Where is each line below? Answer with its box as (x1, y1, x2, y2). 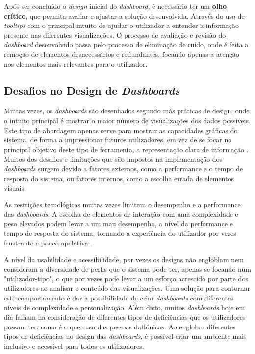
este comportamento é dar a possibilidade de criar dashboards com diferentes (4, 293, 233, 303)
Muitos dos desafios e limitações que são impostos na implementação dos (4, 154, 223, 164)
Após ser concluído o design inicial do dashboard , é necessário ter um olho (4, 1, 227, 11)
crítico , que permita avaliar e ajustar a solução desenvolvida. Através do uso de (4, 10, 245, 21)
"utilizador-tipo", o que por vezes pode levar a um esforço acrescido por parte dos (4, 273, 248, 283)
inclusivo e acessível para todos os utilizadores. (4, 341, 144, 351)
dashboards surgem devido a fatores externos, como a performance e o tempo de (4, 163, 243, 173)
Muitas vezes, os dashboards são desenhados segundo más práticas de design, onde (4, 106, 250, 116)
